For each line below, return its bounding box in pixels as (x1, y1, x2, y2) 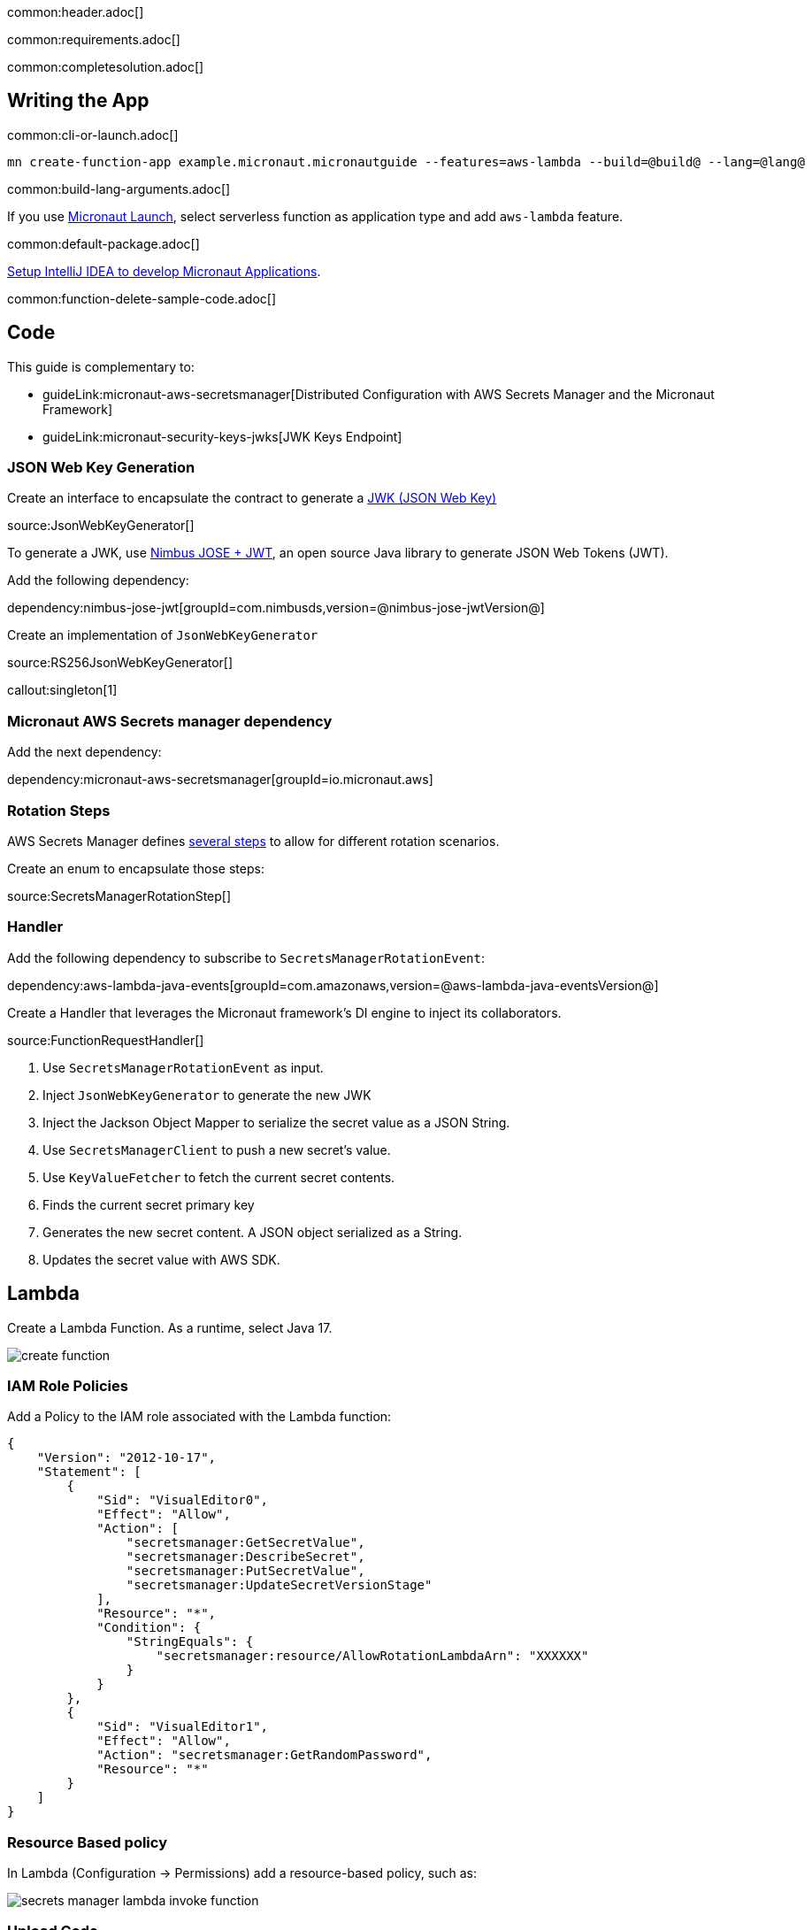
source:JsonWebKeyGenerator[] (7, 518, 195, 534)
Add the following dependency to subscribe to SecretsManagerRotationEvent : (7, 950, 485, 965)
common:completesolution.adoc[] (7, 59, 204, 74)
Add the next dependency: (7, 744, 162, 760)
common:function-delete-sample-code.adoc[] (7, 290, 277, 306)
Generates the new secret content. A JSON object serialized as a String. (42, 1224, 463, 1240)
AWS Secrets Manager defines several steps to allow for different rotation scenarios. (7, 833, 500, 849)
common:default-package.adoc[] (7, 235, 200, 251)
